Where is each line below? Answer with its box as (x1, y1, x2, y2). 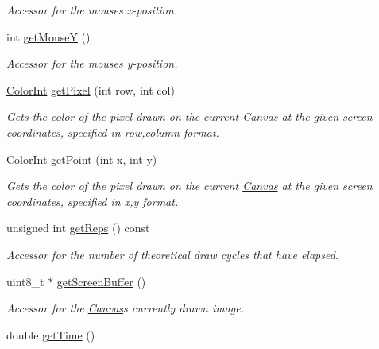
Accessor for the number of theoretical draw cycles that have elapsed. (6, 246, 339, 262)
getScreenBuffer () (56, 273, 146, 289)
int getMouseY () (6, 28, 91, 45)
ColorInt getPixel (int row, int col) (6, 81, 175, 98)
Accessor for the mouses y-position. (6, 55, 178, 72)
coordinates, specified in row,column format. (6, 123, 219, 140)
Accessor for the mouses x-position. (6, 2, 178, 17)
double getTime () (6, 326, 95, 343)
